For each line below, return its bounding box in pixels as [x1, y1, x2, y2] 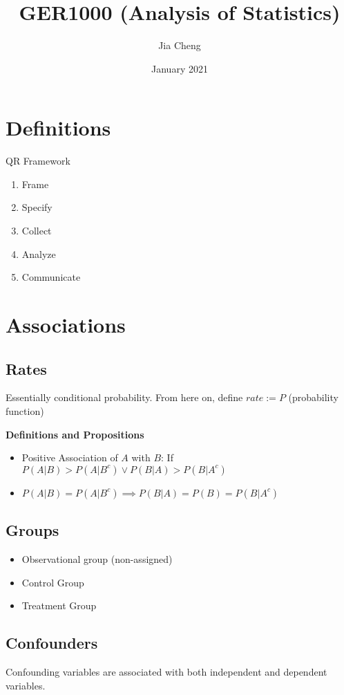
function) [6, 403, 44, 418]
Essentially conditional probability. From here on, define [6, 390, 243, 405]
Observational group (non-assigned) [21, 551, 173, 566]
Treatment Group [21, 598, 97, 613]
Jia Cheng [158, 38, 201, 53]
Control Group [21, 575, 84, 589]
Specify [21, 200, 52, 214]
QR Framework [6, 154, 70, 168]
